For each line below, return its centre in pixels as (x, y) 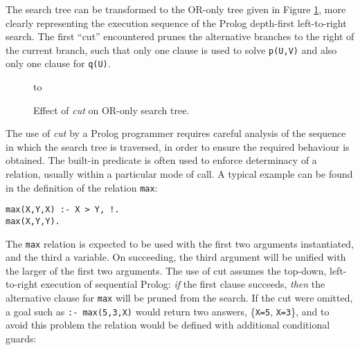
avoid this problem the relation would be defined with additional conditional (168, 325)
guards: (21, 338)
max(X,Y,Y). (33, 221)
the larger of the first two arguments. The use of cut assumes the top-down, (166, 270)
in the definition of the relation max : (82, 187)
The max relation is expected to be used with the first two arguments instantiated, (180, 243)
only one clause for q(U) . (58, 63)
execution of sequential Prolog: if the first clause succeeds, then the (183, 284)
